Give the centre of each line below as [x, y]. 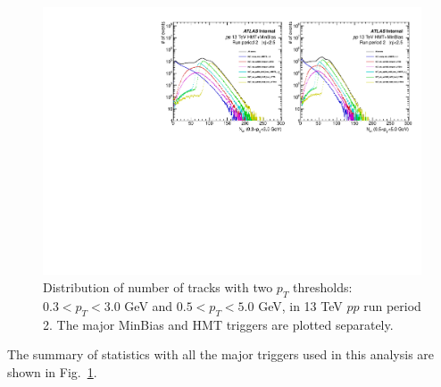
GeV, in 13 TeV [300, 306]
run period [392, 306]
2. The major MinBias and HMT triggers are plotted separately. [218, 324]
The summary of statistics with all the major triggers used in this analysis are [221, 354]
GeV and [149, 306]
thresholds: [323, 287]
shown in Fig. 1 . [52, 372]
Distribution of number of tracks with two [158, 287]
